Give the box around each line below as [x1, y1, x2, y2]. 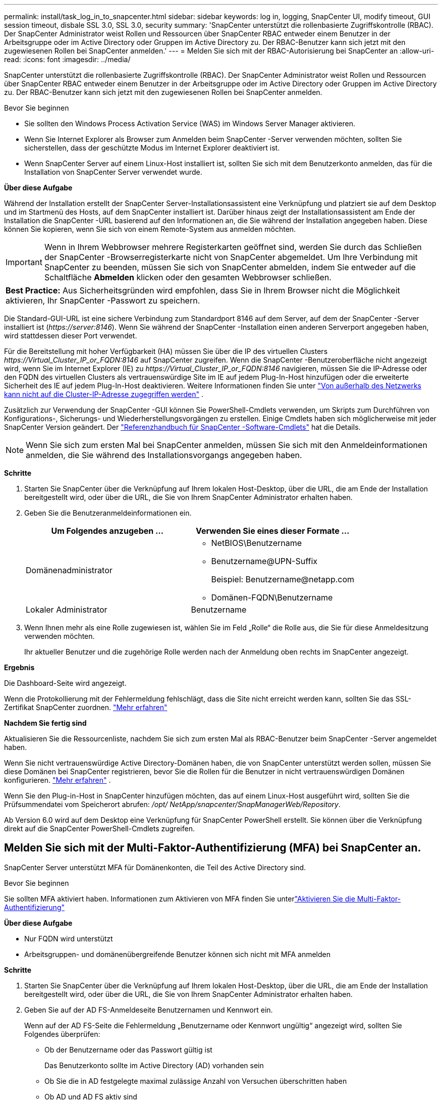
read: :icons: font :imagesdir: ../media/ [4, 55, 131, 64]
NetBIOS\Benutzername [211, 538, 302, 548]
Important [6, 257, 42, 267]
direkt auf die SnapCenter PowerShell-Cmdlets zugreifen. [4, 824, 195, 833]
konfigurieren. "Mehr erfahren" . [4, 776, 111, 784]
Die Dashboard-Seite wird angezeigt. [4, 679, 127, 687]
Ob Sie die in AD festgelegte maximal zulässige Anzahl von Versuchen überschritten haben [44, 1076, 347, 1085]
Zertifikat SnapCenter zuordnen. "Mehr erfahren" [4, 703, 168, 712]
